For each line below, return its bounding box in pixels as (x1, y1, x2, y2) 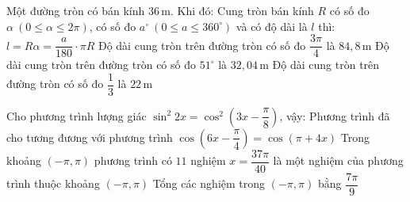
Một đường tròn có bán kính (6, 2, 145, 18)
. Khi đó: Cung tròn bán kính (170, 2, 314, 18)
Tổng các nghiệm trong (152, 175, 266, 192)
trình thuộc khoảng (6, 175, 100, 192)
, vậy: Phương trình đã (279, 107, 390, 124)
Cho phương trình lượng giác (6, 107, 147, 124)
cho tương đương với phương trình (6, 128, 173, 145)
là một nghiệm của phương (273, 152, 404, 169)
